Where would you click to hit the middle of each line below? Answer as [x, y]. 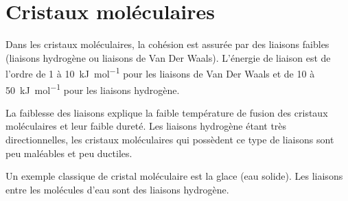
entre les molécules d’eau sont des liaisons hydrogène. [117, 189]
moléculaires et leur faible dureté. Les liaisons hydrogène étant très [146, 126]
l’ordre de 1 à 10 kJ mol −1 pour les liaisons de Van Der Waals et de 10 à [160, 72]
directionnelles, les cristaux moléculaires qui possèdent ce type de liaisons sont [170, 139]
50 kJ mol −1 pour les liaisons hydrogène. [93, 88]
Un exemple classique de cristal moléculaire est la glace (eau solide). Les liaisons [174, 176]
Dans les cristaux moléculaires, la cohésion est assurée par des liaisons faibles [167, 44]
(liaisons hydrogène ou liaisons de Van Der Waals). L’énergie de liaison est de [168, 57]
